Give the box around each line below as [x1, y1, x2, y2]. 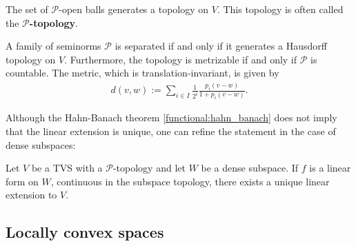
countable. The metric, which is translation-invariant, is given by [6, 65, 279, 80]
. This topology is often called [217, 2, 344, 16]
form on [6, 174, 39, 188]
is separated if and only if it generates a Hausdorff [115, 39, 327, 53]
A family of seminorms [6, 39, 101, 53]
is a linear [309, 161, 351, 175]
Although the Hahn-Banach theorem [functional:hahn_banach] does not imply [6, 110, 337, 125]
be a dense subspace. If [201, 161, 299, 175]
